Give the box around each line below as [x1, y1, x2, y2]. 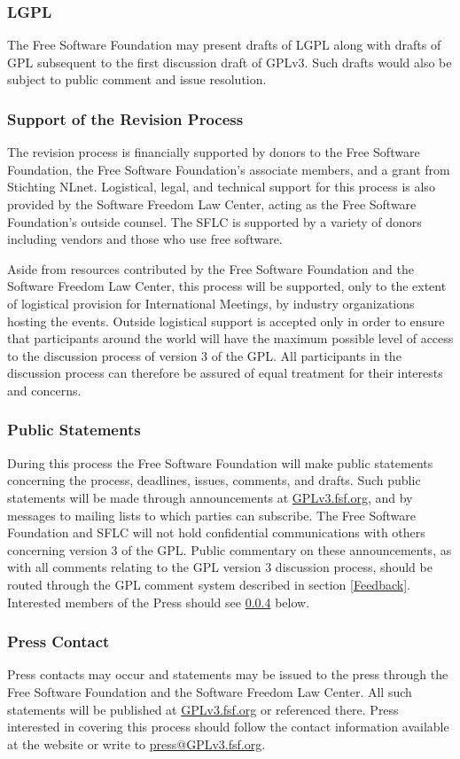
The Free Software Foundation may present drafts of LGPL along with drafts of [7, 35, 441, 54]
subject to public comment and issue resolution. [7, 70, 267, 89]
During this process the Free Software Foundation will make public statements [7, 453, 433, 472]
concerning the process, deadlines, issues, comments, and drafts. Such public [7, 471, 421, 489]
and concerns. [7, 380, 82, 399]
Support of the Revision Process [7, 107, 244, 129]
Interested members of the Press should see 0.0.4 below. [7, 592, 310, 611]
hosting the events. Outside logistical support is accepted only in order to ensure [7, 311, 445, 330]
